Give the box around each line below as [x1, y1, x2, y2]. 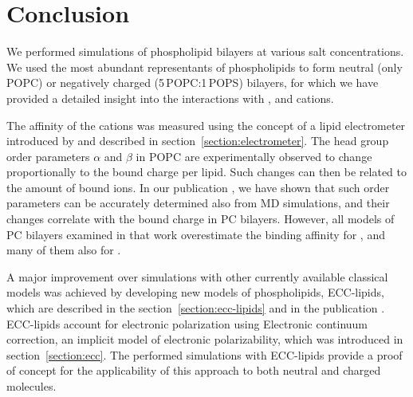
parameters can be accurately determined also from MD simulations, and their [6, 195, 390, 211]
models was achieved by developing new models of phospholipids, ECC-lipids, [6, 284, 384, 301]
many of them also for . [6, 242, 121, 258]
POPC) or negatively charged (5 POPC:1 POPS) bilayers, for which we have [6, 74, 379, 91]
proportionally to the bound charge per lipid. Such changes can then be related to [6, 163, 407, 180]
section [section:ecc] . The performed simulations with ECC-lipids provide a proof [6, 346, 403, 363]
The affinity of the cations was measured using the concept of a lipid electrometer [6, 116, 406, 133]
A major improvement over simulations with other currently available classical [6, 268, 388, 285]
